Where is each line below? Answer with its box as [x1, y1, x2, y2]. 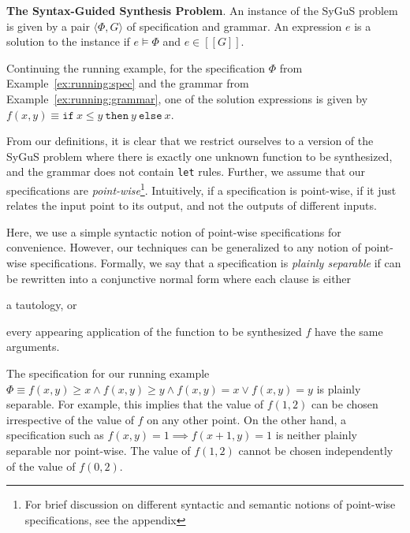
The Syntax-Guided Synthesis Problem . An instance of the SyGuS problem [6, 2, 398, 18]
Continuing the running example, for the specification [6, 59, 266, 76]
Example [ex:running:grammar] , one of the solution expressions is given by [6, 90, 368, 106]
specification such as [6, 427, 104, 443]
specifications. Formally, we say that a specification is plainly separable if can [30, 255, 401, 271]
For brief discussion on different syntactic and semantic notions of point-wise [24, 496, 396, 512]
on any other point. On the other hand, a [147, 411, 347, 427]
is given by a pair [6, 17, 90, 34]
